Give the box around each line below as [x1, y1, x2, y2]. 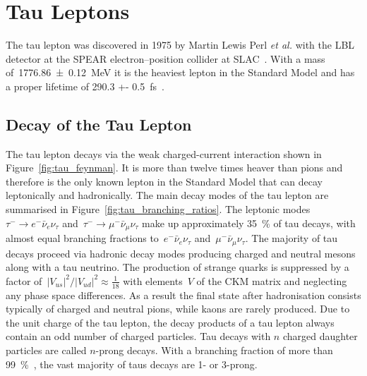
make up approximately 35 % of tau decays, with [142, 215, 356, 230]
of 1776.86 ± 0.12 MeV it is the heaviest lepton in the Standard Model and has [6, 65, 355, 80]
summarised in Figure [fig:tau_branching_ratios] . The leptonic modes [6, 202, 311, 217]
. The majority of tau [245, 231, 338, 245]
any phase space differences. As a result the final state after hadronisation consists [6, 287, 361, 302]
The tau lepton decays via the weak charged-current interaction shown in [6, 146, 322, 161]
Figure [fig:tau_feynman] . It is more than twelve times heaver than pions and [6, 160, 343, 175]
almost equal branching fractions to [6, 231, 159, 245]
